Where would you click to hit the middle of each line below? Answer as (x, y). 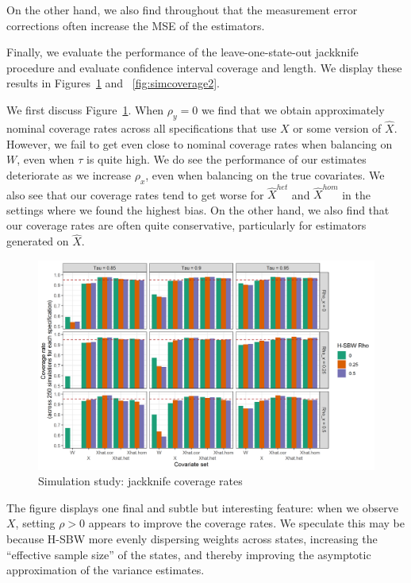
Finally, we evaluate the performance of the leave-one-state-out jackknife (182, 52)
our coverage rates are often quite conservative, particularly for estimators (186, 225)
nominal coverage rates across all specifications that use (142, 127)
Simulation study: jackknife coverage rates (140, 481)
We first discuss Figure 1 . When (85, 109)
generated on (38, 241)
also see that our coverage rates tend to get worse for (135, 194)
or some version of (337, 127)
